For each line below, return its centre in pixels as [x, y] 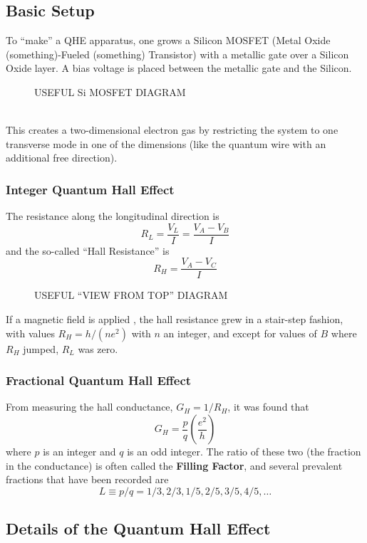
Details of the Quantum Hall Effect [138, 528]
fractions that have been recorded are [87, 479]
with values [30, 333]
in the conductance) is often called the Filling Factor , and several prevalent [174, 465]
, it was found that [268, 407]
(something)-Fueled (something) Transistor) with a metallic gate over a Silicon [177, 54]
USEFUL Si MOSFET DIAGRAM [110, 91]
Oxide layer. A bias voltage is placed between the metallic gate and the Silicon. [179, 68]
